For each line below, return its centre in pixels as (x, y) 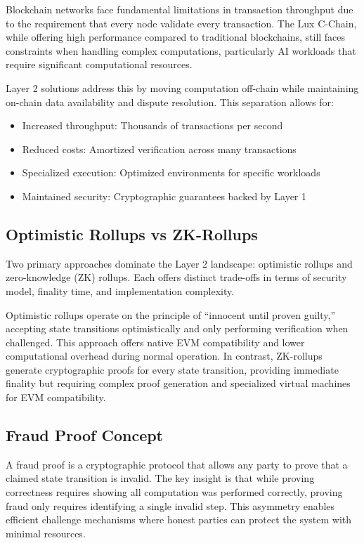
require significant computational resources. (99, 64)
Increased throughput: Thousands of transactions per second (152, 125)
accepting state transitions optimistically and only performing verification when (177, 328)
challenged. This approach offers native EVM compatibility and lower (155, 342)
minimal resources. (46, 533)
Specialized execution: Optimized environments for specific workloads (171, 172)
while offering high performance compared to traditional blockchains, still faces (176, 37)
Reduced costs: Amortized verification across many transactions (159, 149)
